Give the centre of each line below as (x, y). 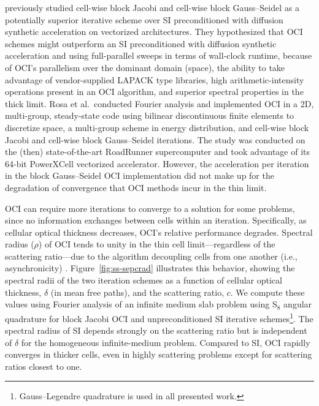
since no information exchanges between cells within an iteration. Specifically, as (156, 220)
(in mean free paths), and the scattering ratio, (137, 292)
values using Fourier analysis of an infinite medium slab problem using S (141, 304)
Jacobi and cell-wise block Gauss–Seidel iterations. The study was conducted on (155, 139)
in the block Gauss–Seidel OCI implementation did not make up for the (140, 175)
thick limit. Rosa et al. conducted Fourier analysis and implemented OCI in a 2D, (159, 103)
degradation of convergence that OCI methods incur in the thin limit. (136, 187)
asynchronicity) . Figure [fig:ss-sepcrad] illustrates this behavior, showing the (150, 268)
